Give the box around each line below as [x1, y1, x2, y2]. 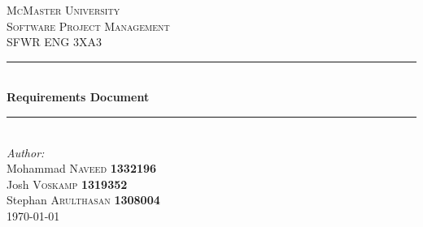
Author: [7, 143, 45, 161]
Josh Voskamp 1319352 [7, 175, 128, 192]
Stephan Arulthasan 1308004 [7, 191, 160, 208]
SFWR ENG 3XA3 [7, 33, 102, 50]
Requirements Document [7, 88, 150, 105]
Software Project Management [7, 17, 170, 34]
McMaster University [7, 2, 120, 18]
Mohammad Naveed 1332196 [7, 160, 157, 177]
